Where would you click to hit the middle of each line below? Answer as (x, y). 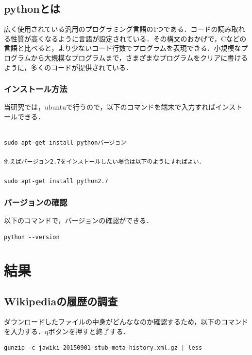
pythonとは (32, 9)
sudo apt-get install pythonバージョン (65, 143)
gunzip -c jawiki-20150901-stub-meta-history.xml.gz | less (103, 348)
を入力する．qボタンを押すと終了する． (67, 331)
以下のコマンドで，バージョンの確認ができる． (78, 220)
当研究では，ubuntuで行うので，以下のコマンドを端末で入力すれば (110, 107)
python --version (32, 237)
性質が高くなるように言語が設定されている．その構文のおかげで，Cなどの (128, 38)
